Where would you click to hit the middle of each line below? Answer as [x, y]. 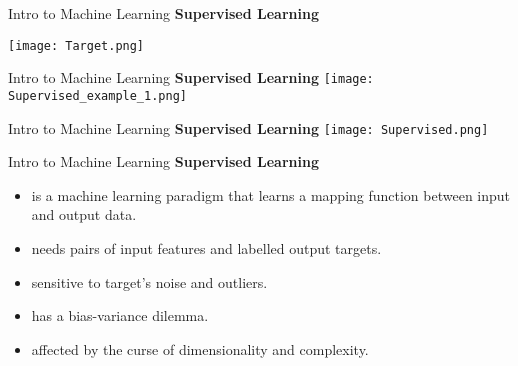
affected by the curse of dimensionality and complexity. [200, 348]
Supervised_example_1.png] [97, 95]
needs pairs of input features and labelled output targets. [206, 248]
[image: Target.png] [76, 45]
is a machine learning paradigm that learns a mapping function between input [271, 194]
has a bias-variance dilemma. [120, 315]
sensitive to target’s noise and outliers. [149, 281]
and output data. [84, 214]
